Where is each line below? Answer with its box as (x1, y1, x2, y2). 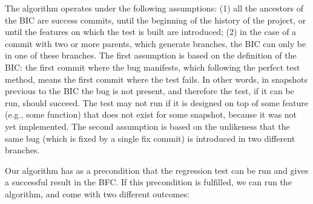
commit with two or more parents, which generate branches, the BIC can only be (5, 37, 306, 49)
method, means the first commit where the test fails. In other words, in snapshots (5, 72, 308, 85)
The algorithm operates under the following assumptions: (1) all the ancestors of (5, 2, 303, 14)
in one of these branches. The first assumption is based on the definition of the (5, 49, 297, 62)
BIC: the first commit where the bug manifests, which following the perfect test (5, 60, 300, 73)
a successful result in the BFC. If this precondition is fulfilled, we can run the (5, 176, 292, 188)
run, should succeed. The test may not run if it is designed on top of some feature (5, 96, 309, 109)
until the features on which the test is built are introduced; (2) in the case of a (5, 25, 297, 38)
